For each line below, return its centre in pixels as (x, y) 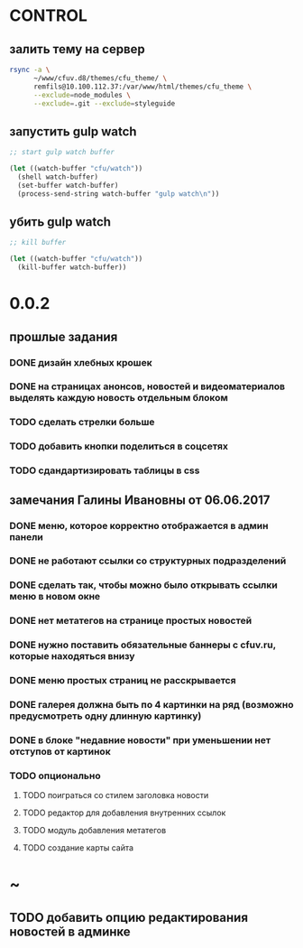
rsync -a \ (30, 70)
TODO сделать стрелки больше (82, 423)
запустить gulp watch (73, 131)
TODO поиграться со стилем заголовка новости (115, 795)
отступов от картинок (60, 751)
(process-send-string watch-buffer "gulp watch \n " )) (119, 194)
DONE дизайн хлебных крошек (81, 362)
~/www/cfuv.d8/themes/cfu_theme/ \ (100, 78)
